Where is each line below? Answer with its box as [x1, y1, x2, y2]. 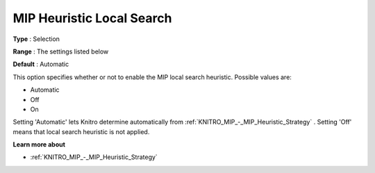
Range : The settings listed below [12, 47, 109, 56]
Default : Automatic [12, 60, 69, 69]
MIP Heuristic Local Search [12, 10, 172, 26]
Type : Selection [12, 35, 60, 43]
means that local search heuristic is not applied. [12, 127, 150, 135]
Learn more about [12, 140, 66, 149]
